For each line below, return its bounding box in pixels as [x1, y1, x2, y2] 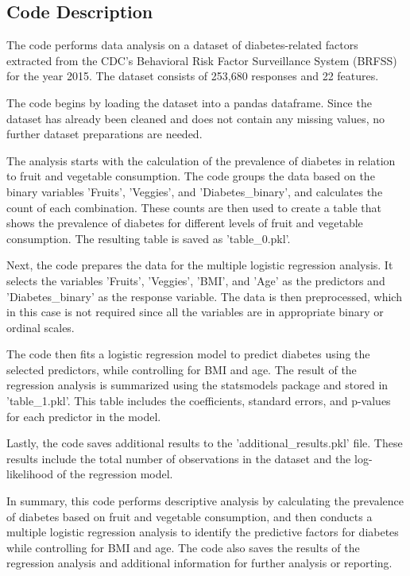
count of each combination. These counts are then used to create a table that [6, 199, 381, 215]
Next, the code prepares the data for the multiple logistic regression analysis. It [6, 257, 393, 273]
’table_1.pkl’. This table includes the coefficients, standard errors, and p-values [6, 392, 391, 409]
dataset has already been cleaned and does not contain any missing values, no [6, 110, 385, 126]
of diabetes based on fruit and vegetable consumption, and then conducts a [6, 508, 373, 524]
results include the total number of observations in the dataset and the [6, 450, 351, 466]
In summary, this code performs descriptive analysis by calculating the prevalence [6, 493, 404, 509]
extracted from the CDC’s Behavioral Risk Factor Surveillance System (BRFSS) [6, 52, 397, 68]
